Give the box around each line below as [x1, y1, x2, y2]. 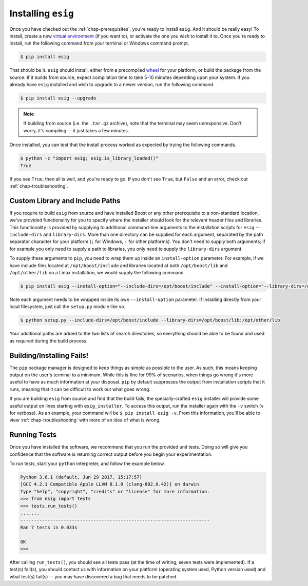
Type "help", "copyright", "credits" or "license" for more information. [20, 489, 210, 494]
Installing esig [9, 8, 74, 19]
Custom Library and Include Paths [9, 196, 121, 205]
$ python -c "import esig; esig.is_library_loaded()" [20, 155, 159, 161]
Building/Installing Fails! [9, 351, 89, 360]
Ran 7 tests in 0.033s [20, 524, 78, 530]
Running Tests [9, 431, 56, 439]
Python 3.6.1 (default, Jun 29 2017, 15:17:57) [20, 474, 142, 480]
